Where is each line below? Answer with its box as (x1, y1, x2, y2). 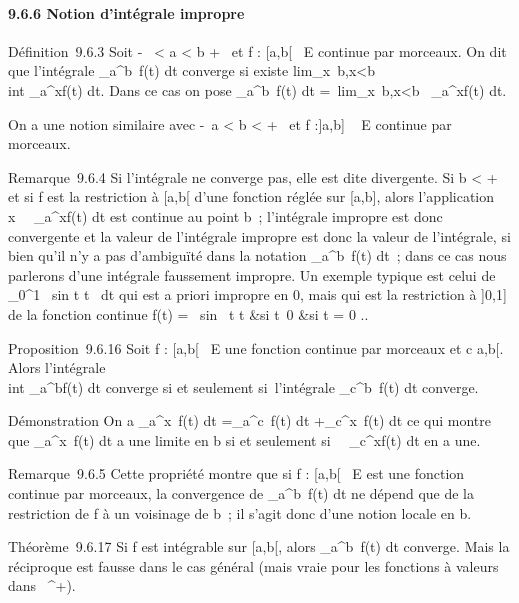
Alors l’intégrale (8, 357, 106, 378)
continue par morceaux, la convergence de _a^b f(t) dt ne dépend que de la (8, 483, 475, 504)
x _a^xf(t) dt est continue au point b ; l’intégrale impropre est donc (8, 205, 443, 226)
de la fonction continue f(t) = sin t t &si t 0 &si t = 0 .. (8, 303, 369, 324)
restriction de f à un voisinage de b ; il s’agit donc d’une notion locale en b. (8, 502, 472, 523)
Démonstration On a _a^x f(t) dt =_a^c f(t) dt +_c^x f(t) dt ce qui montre (8, 410, 491, 431)
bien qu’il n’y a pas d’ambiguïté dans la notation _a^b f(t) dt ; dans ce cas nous (8, 245, 507, 266)
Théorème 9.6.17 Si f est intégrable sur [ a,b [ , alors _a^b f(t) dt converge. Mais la (8, 536, 510, 557)
